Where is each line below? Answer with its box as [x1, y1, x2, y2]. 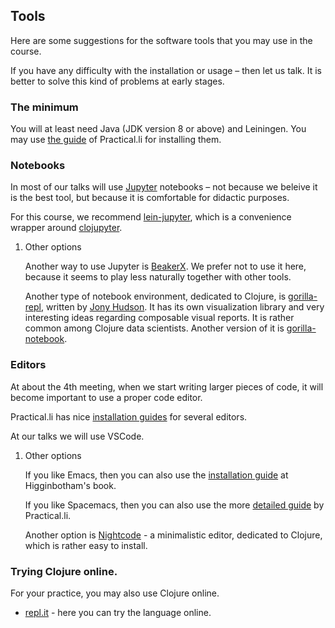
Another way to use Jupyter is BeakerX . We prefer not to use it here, [24, 260, 307, 273]
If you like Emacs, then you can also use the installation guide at [24, 469, 289, 481]
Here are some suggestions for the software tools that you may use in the [10, 34, 313, 46]
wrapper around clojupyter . [10, 222, 123, 234]
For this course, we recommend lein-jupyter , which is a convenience [10, 211, 292, 223]
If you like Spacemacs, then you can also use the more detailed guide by [24, 499, 325, 511]
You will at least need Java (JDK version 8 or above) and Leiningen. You [10, 123, 307, 135]
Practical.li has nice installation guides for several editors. [10, 410, 248, 423]
